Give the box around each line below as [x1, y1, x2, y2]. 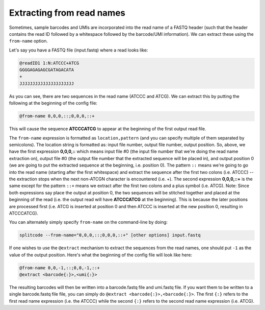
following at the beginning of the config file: [9, 100, 98, 106]
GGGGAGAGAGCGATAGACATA [19, 67, 74, 73]
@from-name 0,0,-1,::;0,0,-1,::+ [19, 265, 100, 270]
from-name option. [9, 38, 48, 44]
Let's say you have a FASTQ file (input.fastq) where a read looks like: [9, 47, 148, 53]
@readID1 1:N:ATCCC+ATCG [19, 60, 79, 66]
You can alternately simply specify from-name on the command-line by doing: [9, 219, 168, 225]
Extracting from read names [9, 7, 126, 18]
